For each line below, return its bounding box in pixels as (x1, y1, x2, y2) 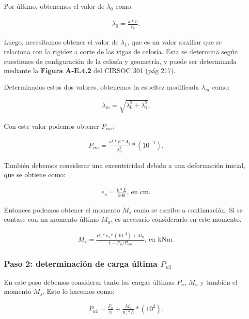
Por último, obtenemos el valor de (4, 1, 105, 11)
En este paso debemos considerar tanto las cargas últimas (4, 276, 175, 287)
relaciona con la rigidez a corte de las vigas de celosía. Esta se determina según (4, 46, 238, 56)
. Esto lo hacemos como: (43, 286, 115, 296)
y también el (200, 276, 237, 287)
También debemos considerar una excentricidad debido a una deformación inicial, (4, 160, 246, 170)
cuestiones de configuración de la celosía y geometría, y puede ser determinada (4, 56, 237, 66)
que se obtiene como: (4, 169, 66, 180)
